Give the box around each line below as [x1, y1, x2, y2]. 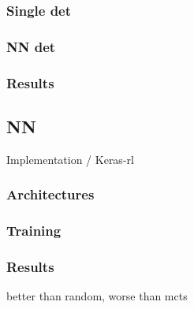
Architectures [6, 184, 95, 204]
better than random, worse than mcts [6, 288, 188, 304]
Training [6, 221, 62, 240]
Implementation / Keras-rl [6, 151, 134, 167]
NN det [6, 36, 56, 56]
